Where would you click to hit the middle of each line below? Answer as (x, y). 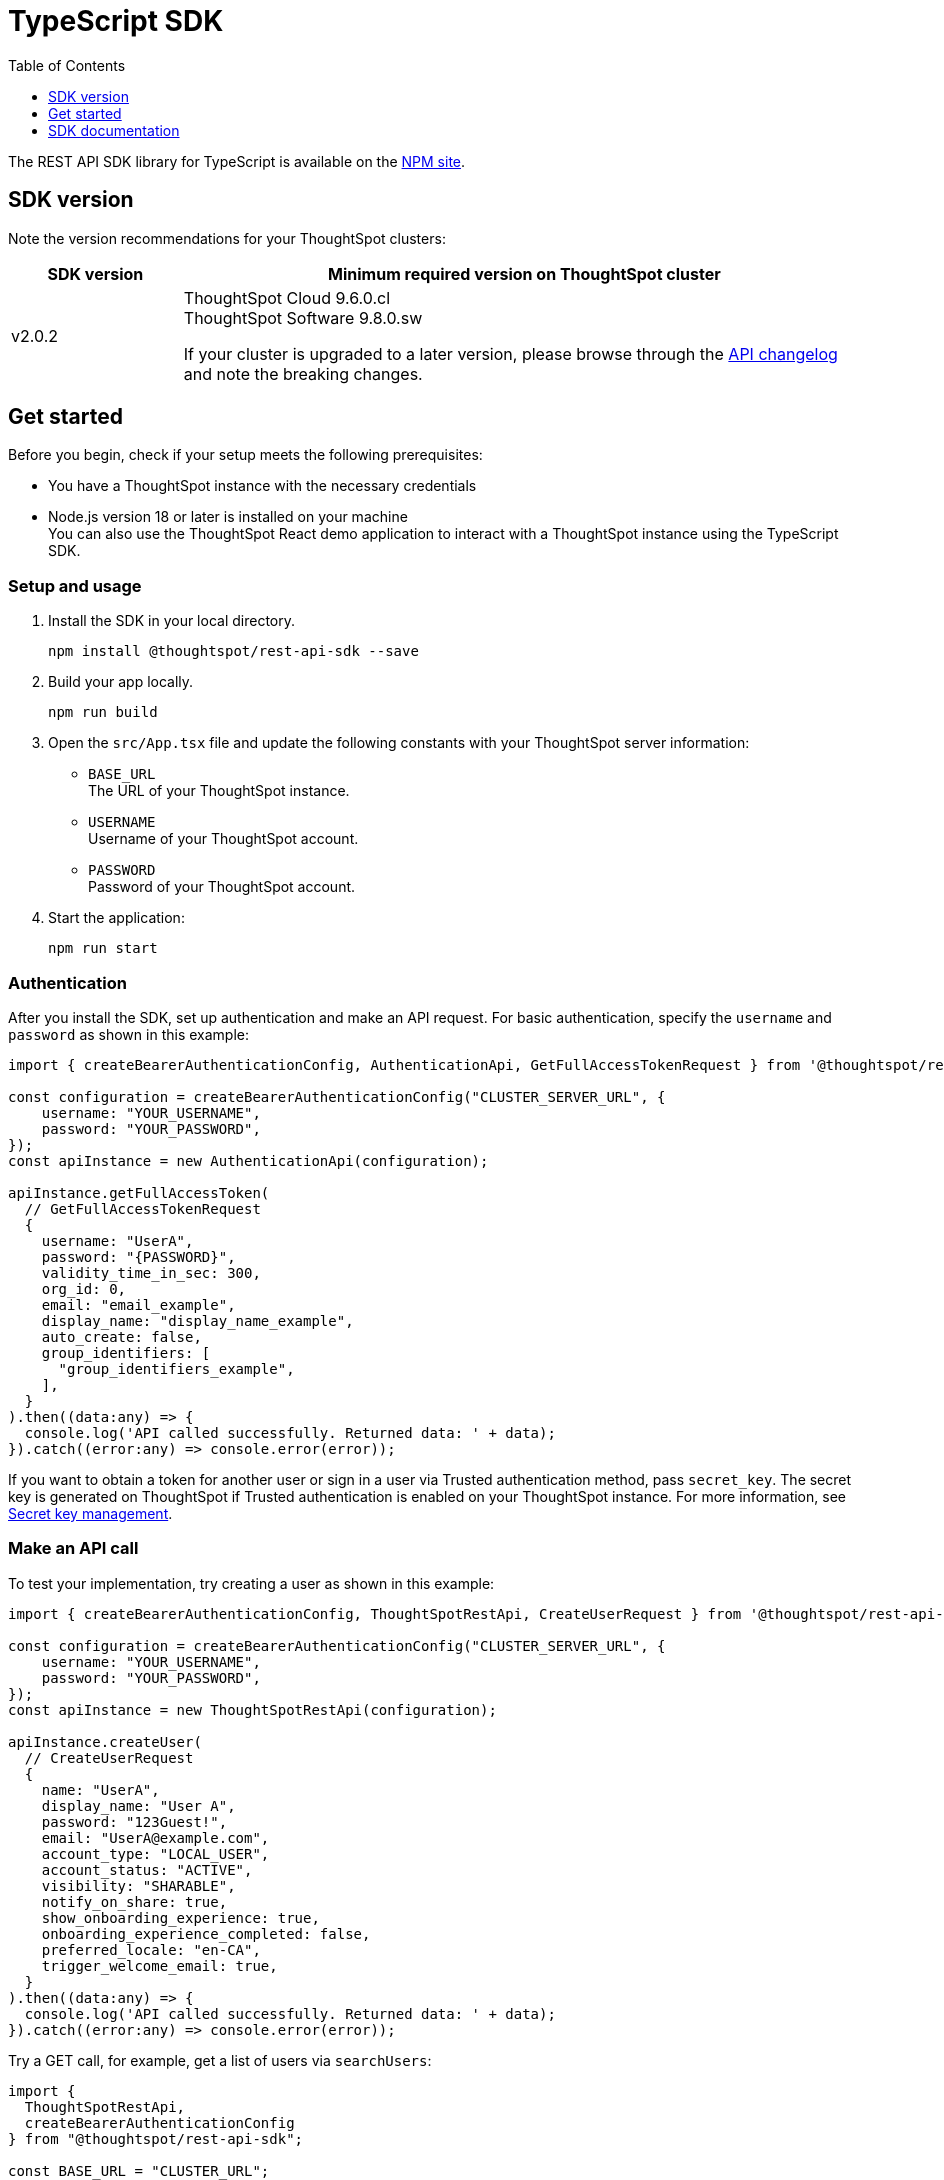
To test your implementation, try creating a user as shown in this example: (251, 1583)
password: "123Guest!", (134, 1821)
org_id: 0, (84, 1288)
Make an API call (73, 1548)
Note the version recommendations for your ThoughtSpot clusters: (227, 238)
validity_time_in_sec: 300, (151, 1272)
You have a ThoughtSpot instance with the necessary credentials (262, 486)
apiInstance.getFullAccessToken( (139, 1192)
